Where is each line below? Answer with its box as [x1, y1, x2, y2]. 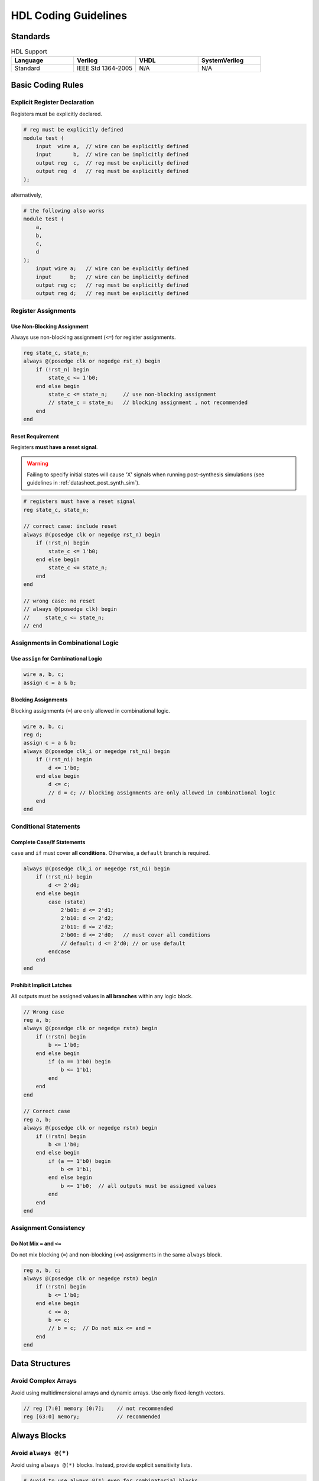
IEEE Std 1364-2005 [77, 64, 133, 72]
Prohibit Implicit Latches [11, 982, 72, 989]
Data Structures [11, 1358, 71, 1368]
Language [14, 56, 44, 65]
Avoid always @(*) [11, 1448, 70, 1457]
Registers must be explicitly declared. [11, 110, 103, 118]
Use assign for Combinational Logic [11, 655, 103, 662]
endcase [48, 948, 71, 955]
